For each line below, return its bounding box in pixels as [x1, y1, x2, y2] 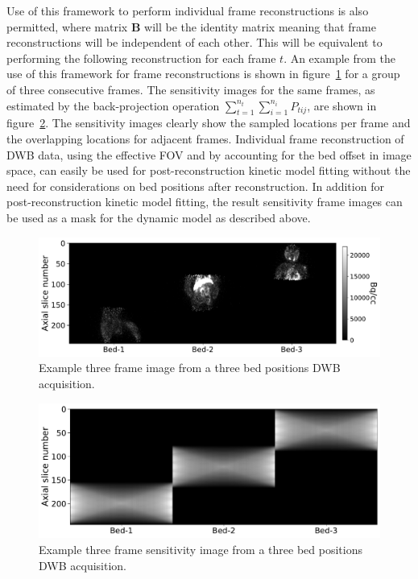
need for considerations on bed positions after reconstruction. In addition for [6, 177, 384, 194]
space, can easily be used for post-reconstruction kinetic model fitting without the [6, 162, 411, 179]
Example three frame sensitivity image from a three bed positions [39, 540, 362, 557]
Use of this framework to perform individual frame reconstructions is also [6, 2, 369, 19]
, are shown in [307, 97, 377, 114]
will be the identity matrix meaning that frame [144, 18, 376, 35]
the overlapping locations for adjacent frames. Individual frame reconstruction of [6, 130, 404, 147]
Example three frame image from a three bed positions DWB [39, 359, 341, 376]
